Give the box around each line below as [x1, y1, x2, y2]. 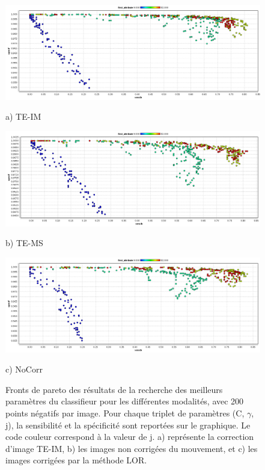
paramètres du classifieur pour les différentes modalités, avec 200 [5, 395, 244, 407]
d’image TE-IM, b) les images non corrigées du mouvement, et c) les [5, 442, 258, 454]
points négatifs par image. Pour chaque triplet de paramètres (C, [5, 407, 245, 419]
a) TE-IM [5, 110, 41, 123]
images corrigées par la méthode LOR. [5, 454, 147, 466]
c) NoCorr [5, 363, 43, 376]
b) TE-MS [5, 237, 43, 249]
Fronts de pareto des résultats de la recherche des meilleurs [5, 383, 223, 395]
